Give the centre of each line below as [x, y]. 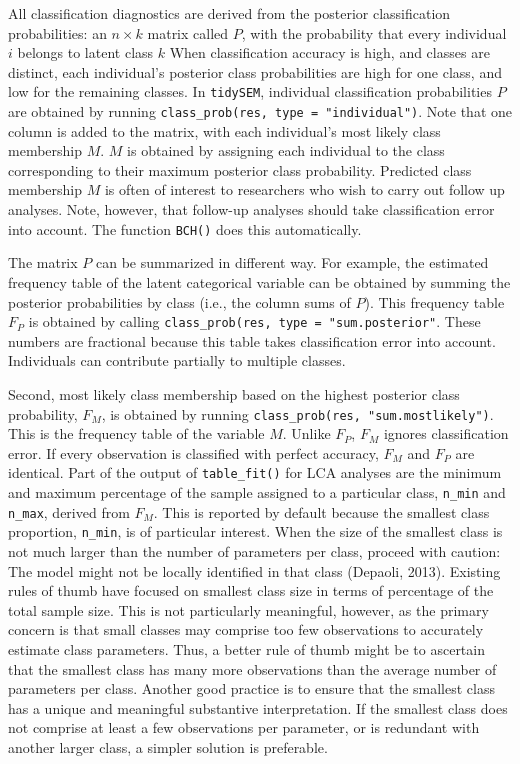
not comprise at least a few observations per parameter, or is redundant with [244, 727]
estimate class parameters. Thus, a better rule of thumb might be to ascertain [246, 648]
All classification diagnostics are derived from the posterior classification [229, 13]
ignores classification [446, 433]
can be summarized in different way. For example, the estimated [292, 262]
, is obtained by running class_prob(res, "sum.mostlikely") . [297, 413]
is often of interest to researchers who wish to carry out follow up [304, 189]
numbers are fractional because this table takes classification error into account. [252, 340]
